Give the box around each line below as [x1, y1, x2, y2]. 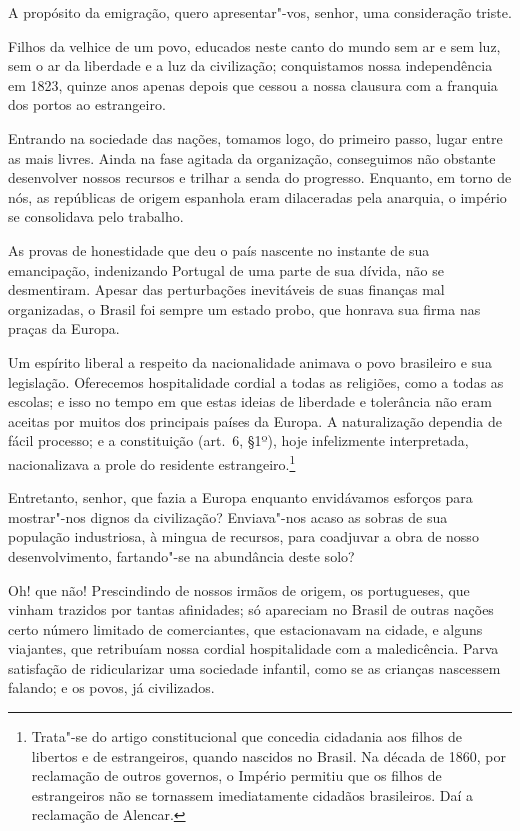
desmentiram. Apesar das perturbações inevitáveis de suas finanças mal [8, 279, 445, 300]
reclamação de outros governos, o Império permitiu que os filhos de [31, 765, 442, 786]
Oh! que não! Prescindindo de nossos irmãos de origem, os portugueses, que [8, 579, 470, 600]
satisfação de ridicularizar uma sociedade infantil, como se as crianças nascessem [8, 657, 501, 678]
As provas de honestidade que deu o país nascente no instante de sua [8, 239, 430, 260]
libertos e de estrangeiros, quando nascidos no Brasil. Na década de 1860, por [31, 745, 506, 766]
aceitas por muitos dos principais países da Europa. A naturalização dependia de [8, 410, 502, 431]
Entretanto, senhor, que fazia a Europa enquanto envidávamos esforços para [8, 487, 473, 508]
